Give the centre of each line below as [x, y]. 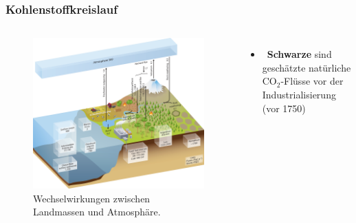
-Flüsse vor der [312, 81]
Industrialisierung [299, 94]
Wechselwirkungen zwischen [92, 198]
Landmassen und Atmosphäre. [97, 212]
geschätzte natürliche [307, 67]
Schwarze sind [299, 54]
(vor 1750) [284, 108]
